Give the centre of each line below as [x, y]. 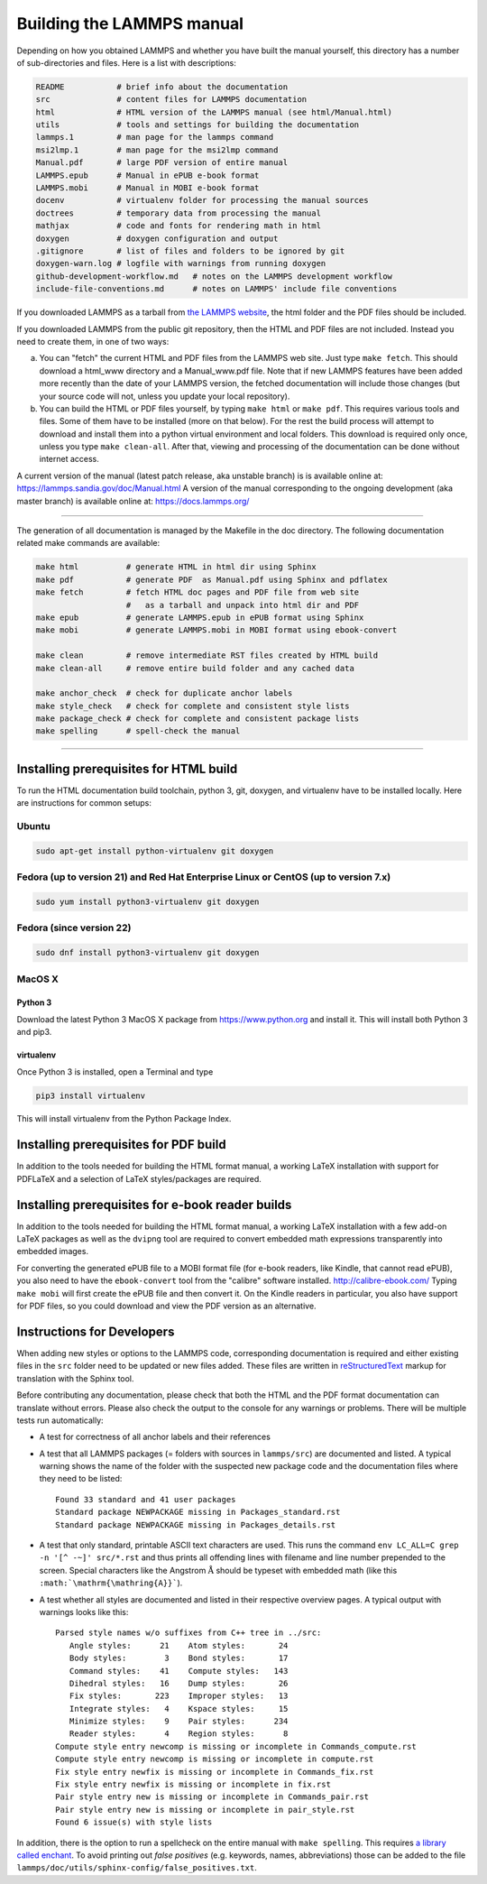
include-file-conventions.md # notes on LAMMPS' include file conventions [216, 289]
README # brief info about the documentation [162, 87]
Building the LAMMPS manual [130, 23]
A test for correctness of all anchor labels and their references [155, 1437]
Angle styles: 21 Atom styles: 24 [179, 1645]
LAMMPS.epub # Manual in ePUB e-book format [147, 175]
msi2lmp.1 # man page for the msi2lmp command [157, 150]
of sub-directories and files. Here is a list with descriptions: [126, 62]
